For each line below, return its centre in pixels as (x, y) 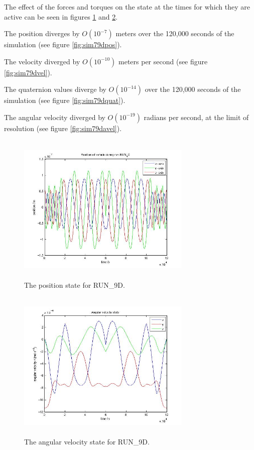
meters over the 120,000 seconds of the (175, 33)
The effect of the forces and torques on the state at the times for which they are (127, 7)
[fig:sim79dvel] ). (28, 72)
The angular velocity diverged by (55, 117)
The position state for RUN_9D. (75, 285)
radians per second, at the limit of (196, 117)
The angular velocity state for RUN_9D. (87, 441)
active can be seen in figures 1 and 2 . (61, 16)
